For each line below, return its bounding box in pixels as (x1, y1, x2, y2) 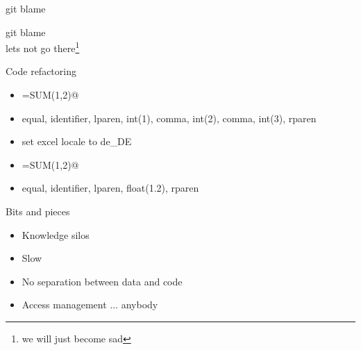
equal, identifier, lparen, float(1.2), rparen (22, 181, 199, 195)
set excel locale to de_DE (22, 134, 132, 149)
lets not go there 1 (6, 39, 80, 55)
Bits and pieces (6, 204, 70, 218)
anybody (121, 297, 158, 312)
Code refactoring (6, 64, 76, 78)
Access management (22, 297, 107, 312)
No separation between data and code (22, 274, 183, 288)
